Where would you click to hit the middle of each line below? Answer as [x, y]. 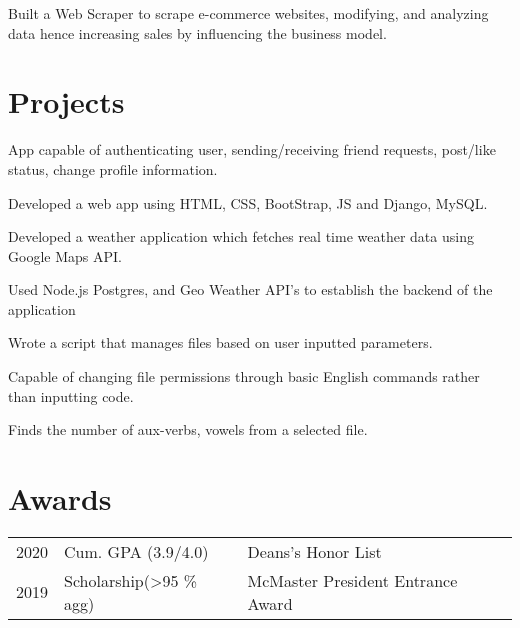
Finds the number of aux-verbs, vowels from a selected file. [188, 429]
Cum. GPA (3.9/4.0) [136, 551]
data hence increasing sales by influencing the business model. [197, 32]
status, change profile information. [113, 168]
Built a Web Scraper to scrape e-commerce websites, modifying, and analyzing [248, 13]
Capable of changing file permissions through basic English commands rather [244, 376]
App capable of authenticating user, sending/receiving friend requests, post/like [252, 149]
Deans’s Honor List [314, 551]
